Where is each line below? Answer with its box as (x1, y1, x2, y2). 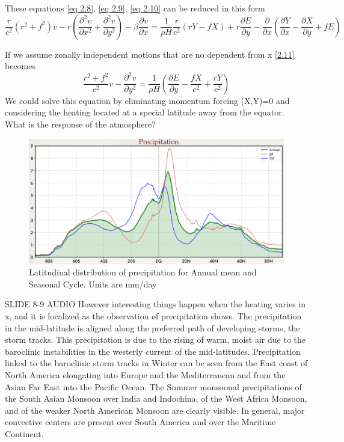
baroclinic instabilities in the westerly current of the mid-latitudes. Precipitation (5, 345, 301, 357)
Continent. (5, 427, 44, 440)
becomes (5, 60, 36, 72)
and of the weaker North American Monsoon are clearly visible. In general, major (5, 404, 305, 416)
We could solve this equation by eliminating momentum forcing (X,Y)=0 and (5, 94, 290, 106)
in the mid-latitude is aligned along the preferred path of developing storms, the (5, 321, 300, 334)
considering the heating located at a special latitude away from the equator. (5, 106, 284, 118)
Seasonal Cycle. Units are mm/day (29, 277, 157, 290)
